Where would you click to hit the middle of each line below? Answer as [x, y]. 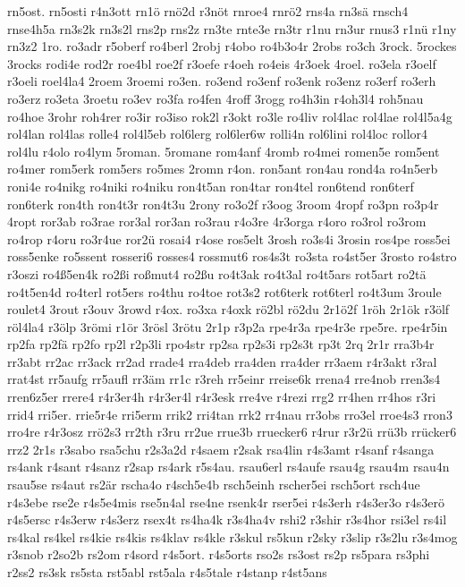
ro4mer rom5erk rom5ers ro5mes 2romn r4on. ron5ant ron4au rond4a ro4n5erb [223, 169]
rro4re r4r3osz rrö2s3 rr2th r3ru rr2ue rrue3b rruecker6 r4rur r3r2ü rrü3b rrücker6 [232, 432]
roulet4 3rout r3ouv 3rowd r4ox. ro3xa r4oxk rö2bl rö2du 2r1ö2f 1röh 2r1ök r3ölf [228, 309]
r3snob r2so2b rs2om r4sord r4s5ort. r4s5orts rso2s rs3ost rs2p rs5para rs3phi [219, 554]
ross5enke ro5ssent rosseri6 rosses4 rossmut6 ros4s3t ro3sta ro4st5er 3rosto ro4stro [232, 256]
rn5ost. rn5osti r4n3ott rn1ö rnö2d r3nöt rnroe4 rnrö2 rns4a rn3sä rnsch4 [208, 11]
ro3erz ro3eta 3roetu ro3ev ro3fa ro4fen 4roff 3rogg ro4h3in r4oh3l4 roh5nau [216, 98]
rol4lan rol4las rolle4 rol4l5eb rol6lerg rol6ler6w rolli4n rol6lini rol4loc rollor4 [218, 134]
